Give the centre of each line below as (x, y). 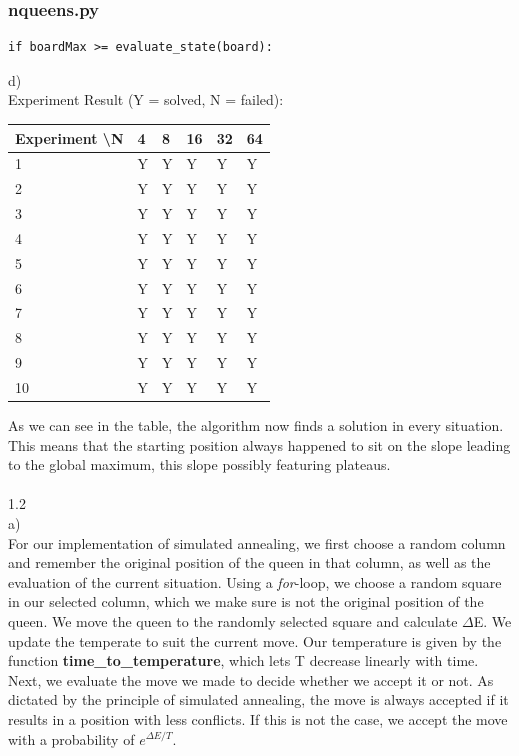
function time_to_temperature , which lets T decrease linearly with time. (243, 660)
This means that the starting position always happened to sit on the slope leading (259, 444)
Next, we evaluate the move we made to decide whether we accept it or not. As (251, 679)
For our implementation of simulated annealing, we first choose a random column (257, 542)
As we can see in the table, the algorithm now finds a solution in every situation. (256, 425)
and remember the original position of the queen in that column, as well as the (249, 562)
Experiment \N (69, 137)
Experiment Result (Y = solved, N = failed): (146, 99)
